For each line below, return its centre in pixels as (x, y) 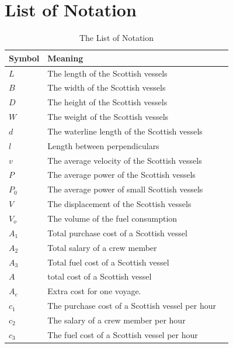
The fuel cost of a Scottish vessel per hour (123, 334)
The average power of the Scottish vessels (121, 175)
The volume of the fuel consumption (112, 218)
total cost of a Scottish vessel (100, 276)
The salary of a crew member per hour (116, 320)
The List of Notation (116, 38)
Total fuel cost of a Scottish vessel (108, 262)
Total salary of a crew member (102, 247)
